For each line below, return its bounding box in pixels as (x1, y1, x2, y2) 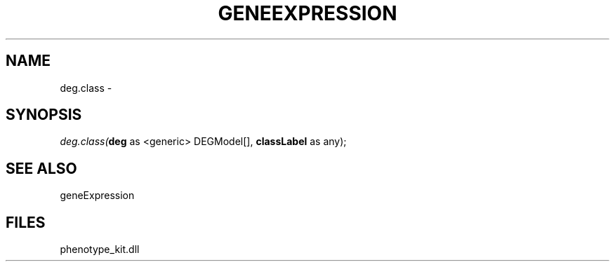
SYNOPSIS (6, 106, 82, 124)
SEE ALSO (6, 159, 77, 177)
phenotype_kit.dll (60, 243, 140, 256)
